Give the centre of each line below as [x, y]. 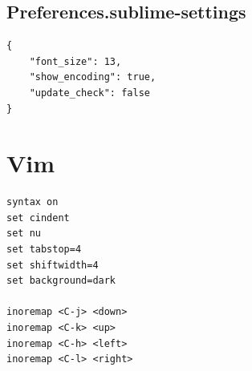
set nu [24, 234]
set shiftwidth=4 [53, 265]
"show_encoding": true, [93, 77]
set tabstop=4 [44, 250]
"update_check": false [89, 93]
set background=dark [61, 281]
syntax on [33, 202]
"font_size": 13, [75, 61]
